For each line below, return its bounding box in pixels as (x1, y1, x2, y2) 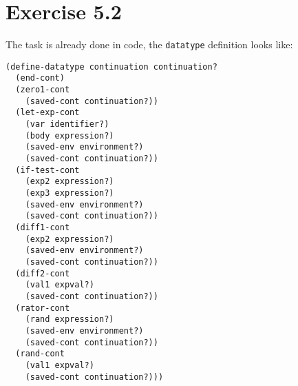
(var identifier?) (25, 119, 109, 130)
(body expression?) (25, 130, 114, 141)
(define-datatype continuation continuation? (6, 61, 217, 72)
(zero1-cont (15, 85, 70, 95)
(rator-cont (15, 303, 70, 313)
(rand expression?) (25, 314, 114, 325)
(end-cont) (15, 73, 65, 83)
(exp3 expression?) (25, 188, 114, 198)
